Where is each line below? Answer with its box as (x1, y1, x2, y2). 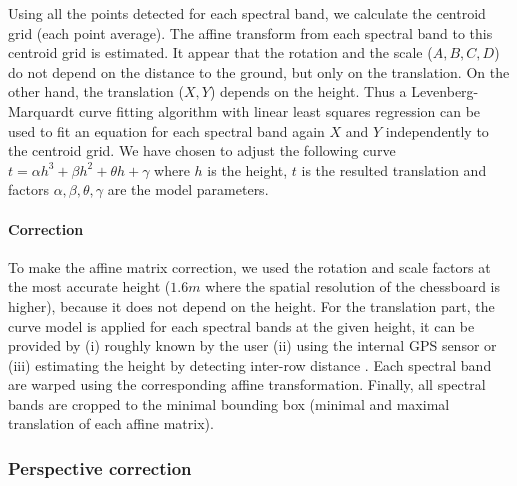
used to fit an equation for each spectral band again (8, 120, 325, 141)
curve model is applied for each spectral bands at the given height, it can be (8, 315, 475, 336)
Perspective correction (8, 456, 192, 480)
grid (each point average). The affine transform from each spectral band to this (8, 22, 493, 43)
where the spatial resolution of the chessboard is (205, 276, 501, 297)
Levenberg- (411, 81, 479, 102)
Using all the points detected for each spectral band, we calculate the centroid (8, 3, 486, 23)
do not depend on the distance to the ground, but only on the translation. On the (8, 61, 510, 82)
